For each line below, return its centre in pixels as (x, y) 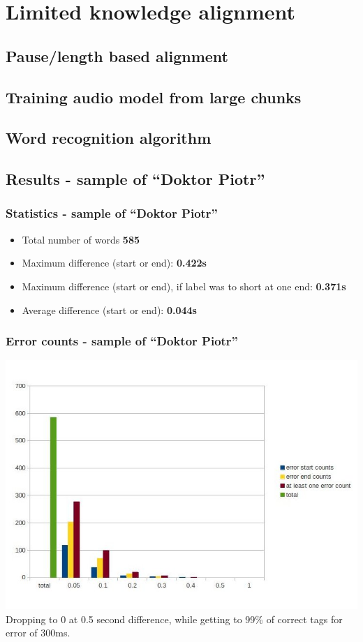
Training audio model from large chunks (154, 97)
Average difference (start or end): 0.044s (109, 309)
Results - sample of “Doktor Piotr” (135, 179)
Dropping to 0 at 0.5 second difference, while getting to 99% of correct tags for (174, 619)
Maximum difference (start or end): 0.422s (114, 263)
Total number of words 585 (81, 239)
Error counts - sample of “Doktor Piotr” (122, 341)
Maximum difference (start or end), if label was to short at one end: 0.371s (184, 286)
